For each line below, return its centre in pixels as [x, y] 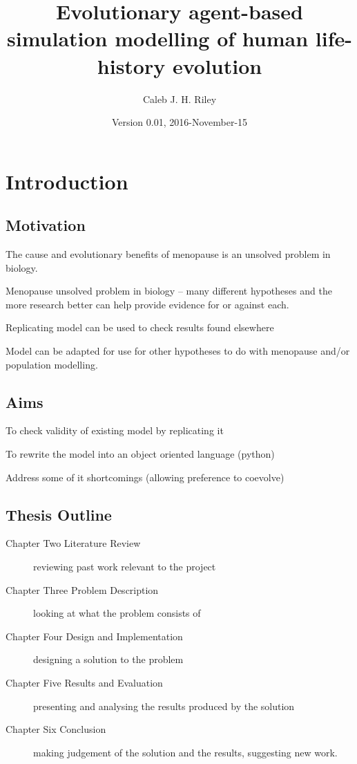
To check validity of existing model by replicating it [115, 430]
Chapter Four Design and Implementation [94, 636]
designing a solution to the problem [108, 659]
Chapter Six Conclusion [56, 729]
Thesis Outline [59, 514]
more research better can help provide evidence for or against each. [147, 304]
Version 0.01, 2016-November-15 [180, 122]
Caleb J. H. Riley [180, 99]
